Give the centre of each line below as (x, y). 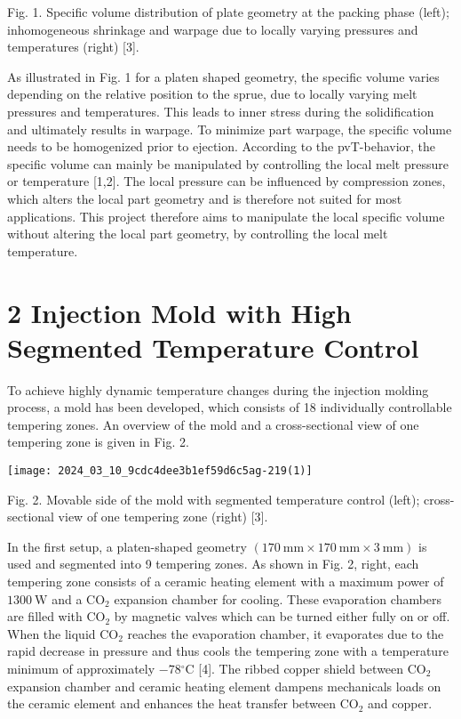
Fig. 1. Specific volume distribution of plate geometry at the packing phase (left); (228, 12)
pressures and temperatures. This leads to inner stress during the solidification (221, 111)
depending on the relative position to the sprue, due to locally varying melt (212, 94)
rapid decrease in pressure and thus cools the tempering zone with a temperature (228, 651)
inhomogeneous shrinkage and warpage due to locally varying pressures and (213, 29)
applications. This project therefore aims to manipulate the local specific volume (226, 216)
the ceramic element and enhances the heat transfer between (172, 703)
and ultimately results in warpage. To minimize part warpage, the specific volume (230, 129)
